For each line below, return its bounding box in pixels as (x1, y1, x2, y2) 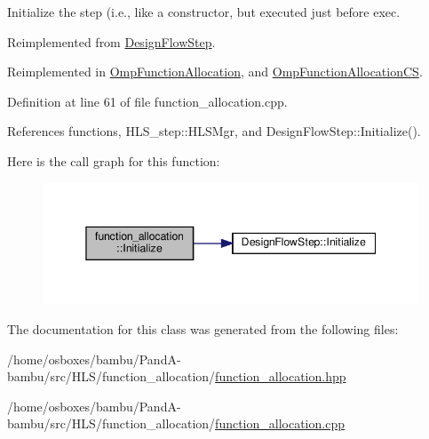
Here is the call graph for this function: (7, 151, 220, 170)
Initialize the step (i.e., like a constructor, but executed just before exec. (7, 3, 401, 20)
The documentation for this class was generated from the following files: (7, 319, 399, 338)
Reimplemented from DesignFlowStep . (7, 32, 216, 51)
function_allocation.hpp (215, 367, 346, 386)
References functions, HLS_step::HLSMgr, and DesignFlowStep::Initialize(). (7, 122, 421, 140)
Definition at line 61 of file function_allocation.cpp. (7, 92, 288, 110)
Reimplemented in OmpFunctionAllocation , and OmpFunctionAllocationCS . (7, 62, 423, 81)
